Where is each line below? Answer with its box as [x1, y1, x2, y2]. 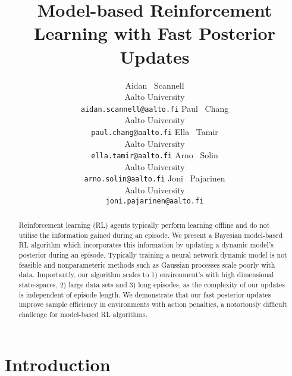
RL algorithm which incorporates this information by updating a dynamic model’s [18, 240, 274, 250]
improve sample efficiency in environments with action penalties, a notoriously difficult [18, 299, 287, 309]
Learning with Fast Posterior [34, 21, 275, 45]
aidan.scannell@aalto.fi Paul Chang [80, 102, 229, 114]
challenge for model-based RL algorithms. [18, 309, 148, 319]
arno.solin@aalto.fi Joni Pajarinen [84, 172, 225, 184]
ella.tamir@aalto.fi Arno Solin [91, 149, 218, 161]
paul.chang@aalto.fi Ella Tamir [91, 125, 218, 137]
